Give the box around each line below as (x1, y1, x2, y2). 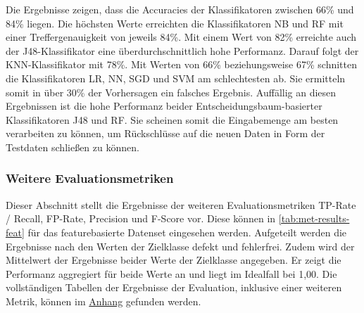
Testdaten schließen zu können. (6, 139, 139, 154)
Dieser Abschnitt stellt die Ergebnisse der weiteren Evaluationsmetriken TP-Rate (6, 197, 356, 212)
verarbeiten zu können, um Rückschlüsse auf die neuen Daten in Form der (6, 126, 325, 141)
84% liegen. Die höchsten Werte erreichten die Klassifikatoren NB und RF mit (6, 15, 344, 30)
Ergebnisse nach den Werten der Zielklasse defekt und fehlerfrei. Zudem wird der (6, 238, 355, 253)
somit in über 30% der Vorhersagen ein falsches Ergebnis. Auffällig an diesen (6, 84, 337, 99)
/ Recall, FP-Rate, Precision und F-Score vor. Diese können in (6, 211, 276, 226)
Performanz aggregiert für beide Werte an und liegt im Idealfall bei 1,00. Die (6, 266, 337, 281)
